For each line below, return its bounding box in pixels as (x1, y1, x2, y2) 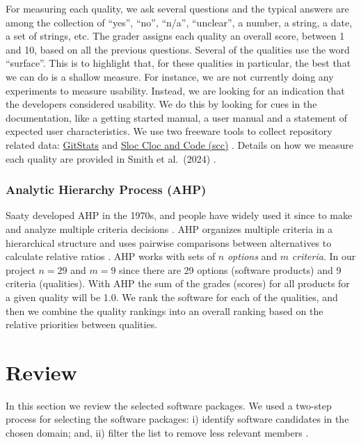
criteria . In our (291, 249, 356, 264)
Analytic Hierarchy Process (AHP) (6, 181, 207, 198)
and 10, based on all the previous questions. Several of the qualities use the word (6, 42, 350, 56)
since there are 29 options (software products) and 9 (119, 262, 342, 277)
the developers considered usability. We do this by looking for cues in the (6, 97, 317, 111)
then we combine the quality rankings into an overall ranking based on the (6, 303, 323, 318)
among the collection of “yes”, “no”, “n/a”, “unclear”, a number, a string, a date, (6, 15, 353, 29)
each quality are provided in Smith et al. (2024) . (6, 151, 216, 165)
